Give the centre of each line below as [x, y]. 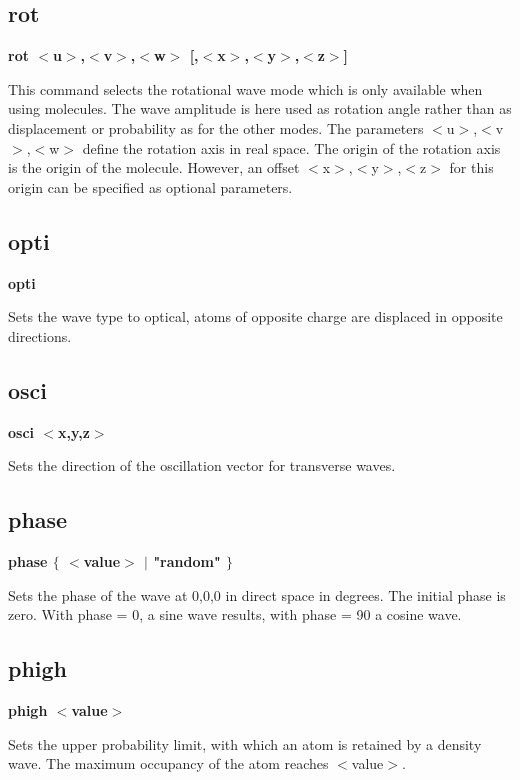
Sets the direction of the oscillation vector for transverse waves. [202, 465]
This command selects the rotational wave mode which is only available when [245, 88]
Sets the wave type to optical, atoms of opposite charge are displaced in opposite [255, 316]
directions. [40, 335]
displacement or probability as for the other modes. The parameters [216, 127]
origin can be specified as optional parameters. [150, 186]
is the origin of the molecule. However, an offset [154, 167]
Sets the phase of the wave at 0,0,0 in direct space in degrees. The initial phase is [257, 594]
